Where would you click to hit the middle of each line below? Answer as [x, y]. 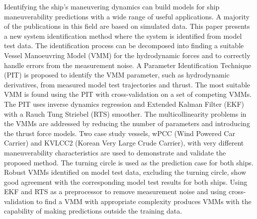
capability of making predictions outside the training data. [93, 211]
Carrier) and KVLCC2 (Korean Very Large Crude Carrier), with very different [124, 143]
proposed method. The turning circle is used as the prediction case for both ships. [129, 162]
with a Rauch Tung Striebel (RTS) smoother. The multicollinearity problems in [125, 113]
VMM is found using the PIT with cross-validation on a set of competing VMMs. [128, 94]
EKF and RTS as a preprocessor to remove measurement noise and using [115, 191]
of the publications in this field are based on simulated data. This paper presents [127, 26]
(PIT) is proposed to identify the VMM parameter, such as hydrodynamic [117, 75]
